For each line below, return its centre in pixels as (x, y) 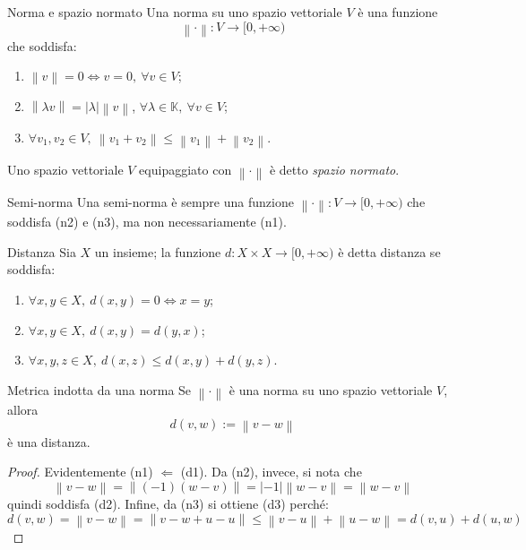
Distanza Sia (42, 251)
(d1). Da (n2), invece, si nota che (271, 472)
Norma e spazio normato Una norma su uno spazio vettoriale (175, 12)
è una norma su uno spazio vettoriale (331, 389)
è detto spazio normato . (334, 170)
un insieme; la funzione (158, 251)
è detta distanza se (389, 251)
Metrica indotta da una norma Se (99, 389)
